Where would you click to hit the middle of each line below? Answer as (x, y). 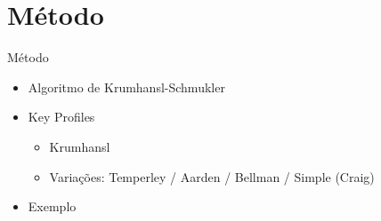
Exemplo (52, 206)
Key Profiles (61, 117)
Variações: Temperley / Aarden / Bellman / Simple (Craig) (212, 176)
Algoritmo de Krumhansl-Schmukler (126, 87)
